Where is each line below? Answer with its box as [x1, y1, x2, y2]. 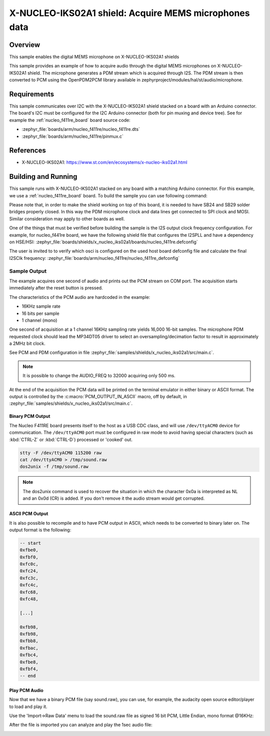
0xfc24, [19, 568, 38, 574]
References [9, 146, 46, 155]
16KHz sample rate [21, 303, 61, 309]
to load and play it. [9, 704, 47, 710]
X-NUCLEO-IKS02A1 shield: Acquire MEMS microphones [9, 7, 250, 18]
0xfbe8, [19, 659, 38, 665]
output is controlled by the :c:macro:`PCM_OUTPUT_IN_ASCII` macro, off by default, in [9, 394, 187, 400]
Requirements [9, 90, 54, 98]
